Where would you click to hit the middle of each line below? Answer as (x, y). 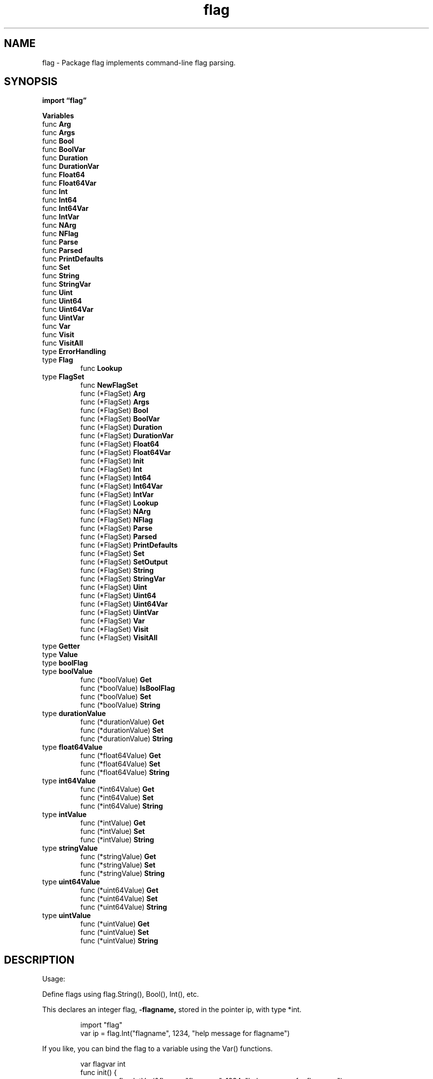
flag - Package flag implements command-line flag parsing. (139, 62)
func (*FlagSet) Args (115, 402)
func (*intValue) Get (113, 823)
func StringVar (66, 284)
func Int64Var (65, 208)
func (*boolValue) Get (116, 680)
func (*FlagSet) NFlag (117, 520)
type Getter (61, 646)
